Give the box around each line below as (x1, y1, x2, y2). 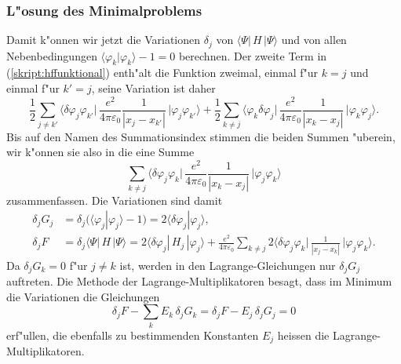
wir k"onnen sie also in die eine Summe (6, 144, 195, 160)
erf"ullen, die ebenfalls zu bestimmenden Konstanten (6, 326, 259, 343)
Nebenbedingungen (6, 47, 97, 64)
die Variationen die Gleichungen (6, 288, 160, 304)
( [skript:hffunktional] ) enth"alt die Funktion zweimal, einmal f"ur (6, 64, 319, 81)
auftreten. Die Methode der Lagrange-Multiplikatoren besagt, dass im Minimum (6, 273, 392, 289)
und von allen (281, 31, 347, 48)
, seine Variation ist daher (91, 80, 216, 96)
